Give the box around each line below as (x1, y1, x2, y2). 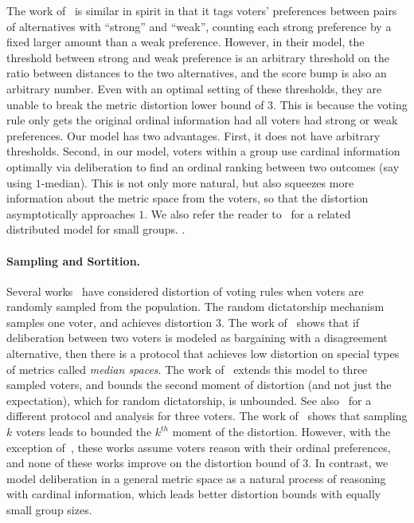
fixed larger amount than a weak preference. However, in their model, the (6, 33, 365, 50)
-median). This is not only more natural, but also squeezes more (41, 174, 354, 191)
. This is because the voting (273, 96, 408, 112)
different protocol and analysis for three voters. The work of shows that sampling (6, 407, 408, 424)
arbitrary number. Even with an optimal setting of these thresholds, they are (6, 80, 382, 96)
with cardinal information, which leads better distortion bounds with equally (6, 486, 381, 502)
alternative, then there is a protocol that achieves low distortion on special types (6, 345, 400, 362)
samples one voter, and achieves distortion (6, 313, 213, 330)
